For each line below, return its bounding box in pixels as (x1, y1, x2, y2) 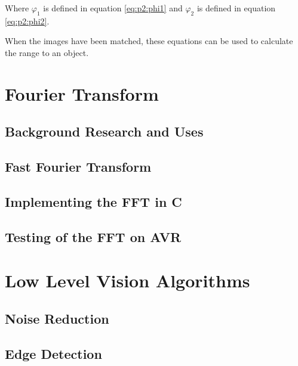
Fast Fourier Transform (5, 157, 152, 176)
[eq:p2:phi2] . (5, 14, 50, 27)
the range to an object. (5, 46, 89, 58)
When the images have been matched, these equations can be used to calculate (5, 35, 293, 47)
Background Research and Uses (5, 122, 204, 141)
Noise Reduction (5, 309, 109, 327)
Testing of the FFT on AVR (5, 227, 182, 246)
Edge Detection (5, 344, 102, 362)
